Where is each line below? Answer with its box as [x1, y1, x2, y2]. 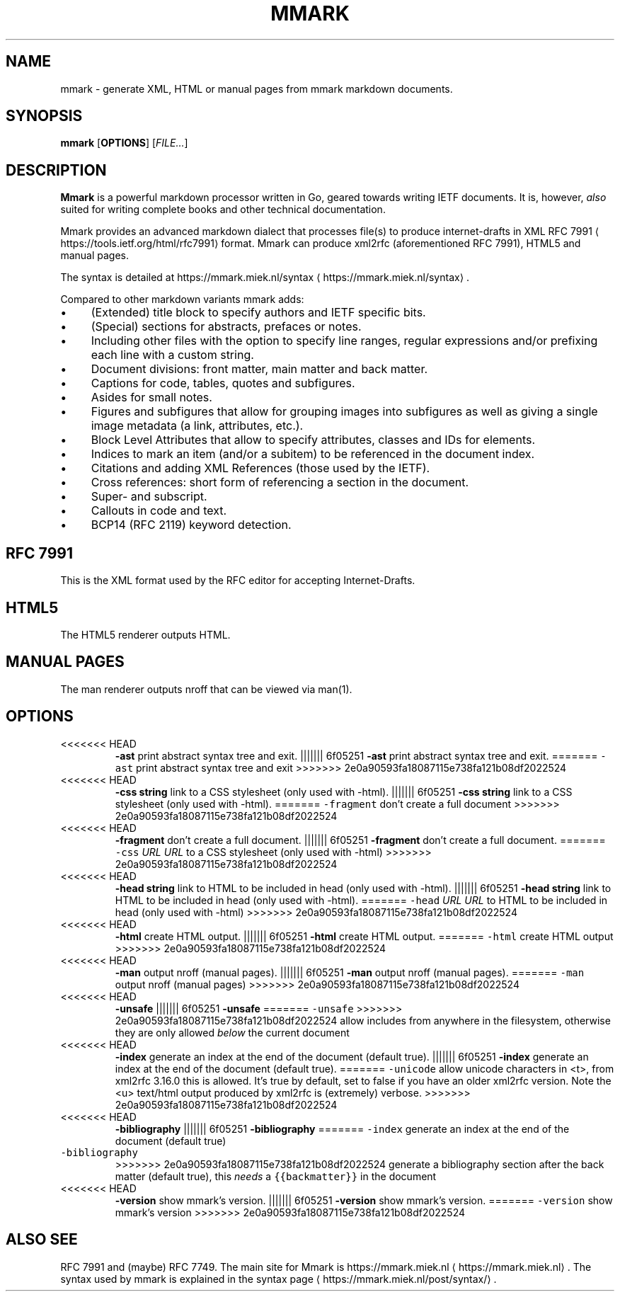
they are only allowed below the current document [115, 1026, 350, 1039]
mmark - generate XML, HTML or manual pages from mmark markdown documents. [60, 82, 453, 95]
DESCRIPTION [6, 161, 107, 179]
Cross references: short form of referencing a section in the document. [91, 475, 469, 490]
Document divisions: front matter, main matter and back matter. [91, 362, 428, 377]
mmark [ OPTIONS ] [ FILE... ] [60, 137, 188, 149]
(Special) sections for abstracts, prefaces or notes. [91, 319, 362, 334]
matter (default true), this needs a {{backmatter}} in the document [115, 1170, 437, 1182]
